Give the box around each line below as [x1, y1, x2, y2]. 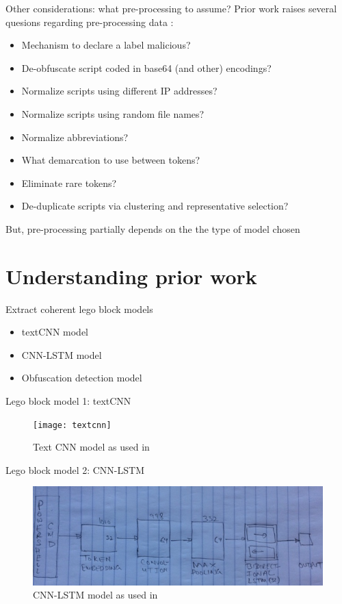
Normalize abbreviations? [21, 129, 129, 144]
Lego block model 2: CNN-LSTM [5, 462, 144, 477]
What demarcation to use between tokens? [21, 153, 200, 167]
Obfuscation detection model [21, 370, 142, 385]
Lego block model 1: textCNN [5, 394, 131, 408]
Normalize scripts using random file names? [21, 106, 205, 121]
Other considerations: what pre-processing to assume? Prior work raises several [5, 1, 337, 15]
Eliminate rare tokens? [21, 175, 117, 190]
